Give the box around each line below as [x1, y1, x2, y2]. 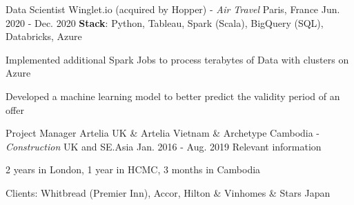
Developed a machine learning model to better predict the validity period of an [6, 88, 340, 103]
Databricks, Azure [6, 29, 82, 43]
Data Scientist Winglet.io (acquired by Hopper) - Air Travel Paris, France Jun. [6, 2, 340, 16]
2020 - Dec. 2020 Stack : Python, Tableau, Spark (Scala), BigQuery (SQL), [6, 15, 324, 30]
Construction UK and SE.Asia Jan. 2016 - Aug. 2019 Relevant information [6, 139, 322, 153]
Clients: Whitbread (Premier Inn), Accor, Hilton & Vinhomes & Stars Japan [6, 185, 331, 199]
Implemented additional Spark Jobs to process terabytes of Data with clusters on [6, 52, 349, 66]
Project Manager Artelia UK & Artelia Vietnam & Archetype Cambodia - [6, 126, 320, 140]
